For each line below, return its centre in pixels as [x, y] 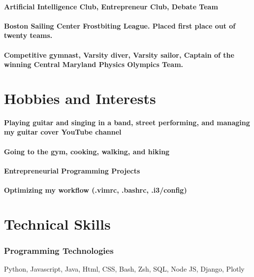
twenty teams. [28, 35]
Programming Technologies [59, 250]
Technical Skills [57, 224]
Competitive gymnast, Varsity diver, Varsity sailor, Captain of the [119, 54]
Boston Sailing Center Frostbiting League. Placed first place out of [120, 25]
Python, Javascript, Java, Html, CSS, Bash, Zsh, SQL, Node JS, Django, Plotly [124, 269]
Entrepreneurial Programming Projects [72, 170]
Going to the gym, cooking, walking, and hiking [87, 151]
